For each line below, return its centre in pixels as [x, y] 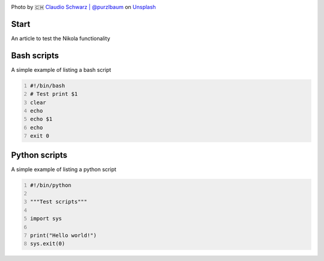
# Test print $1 [54, 94]
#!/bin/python [51, 185]
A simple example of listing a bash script [61, 69]
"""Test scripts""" [59, 202]
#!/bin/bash [48, 86]
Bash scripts [35, 55]
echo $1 [41, 119]
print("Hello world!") [64, 235]
